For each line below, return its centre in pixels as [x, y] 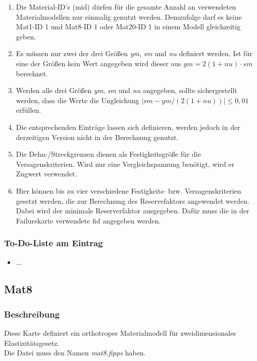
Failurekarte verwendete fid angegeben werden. [88, 220]
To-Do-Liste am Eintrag [54, 243]
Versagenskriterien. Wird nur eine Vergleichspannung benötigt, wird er [125, 164]
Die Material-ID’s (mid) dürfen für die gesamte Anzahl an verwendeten [126, 7]
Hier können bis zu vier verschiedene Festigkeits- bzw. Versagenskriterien [128, 190]
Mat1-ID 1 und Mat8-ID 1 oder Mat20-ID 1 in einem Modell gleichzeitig [128, 27]
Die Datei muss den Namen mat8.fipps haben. [75, 353]
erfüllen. [29, 110]
